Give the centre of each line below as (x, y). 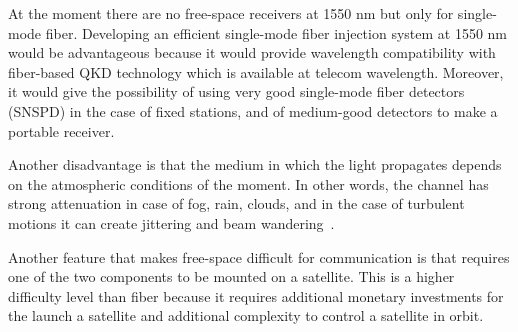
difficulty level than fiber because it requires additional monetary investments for (256, 295)
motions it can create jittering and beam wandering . (171, 222)
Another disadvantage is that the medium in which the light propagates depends (255, 164)
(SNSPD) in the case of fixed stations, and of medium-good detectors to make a (253, 110)
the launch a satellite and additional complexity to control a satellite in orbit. (246, 315)
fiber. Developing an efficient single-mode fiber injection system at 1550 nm (276, 32)
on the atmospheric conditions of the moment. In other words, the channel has (248, 183)
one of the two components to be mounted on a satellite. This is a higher (231, 276)
